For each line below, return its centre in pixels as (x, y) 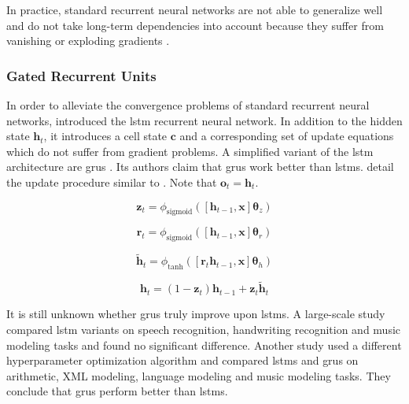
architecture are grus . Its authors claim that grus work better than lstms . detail (200, 167)
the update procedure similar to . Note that (112, 182)
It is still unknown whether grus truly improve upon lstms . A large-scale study (196, 314)
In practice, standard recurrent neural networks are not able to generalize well (195, 9)
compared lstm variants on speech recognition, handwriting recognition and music (204, 329)
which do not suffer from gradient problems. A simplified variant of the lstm (190, 151)
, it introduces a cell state (105, 136)
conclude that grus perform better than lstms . (117, 391)
